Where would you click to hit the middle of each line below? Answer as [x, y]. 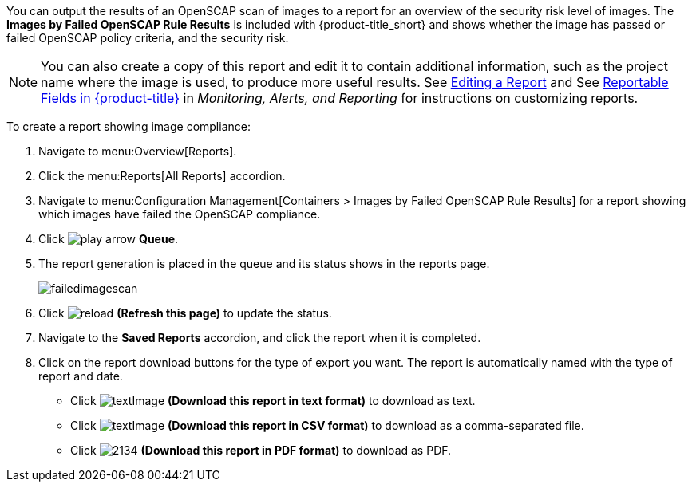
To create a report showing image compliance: [129, 126]
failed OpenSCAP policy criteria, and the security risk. [148, 38]
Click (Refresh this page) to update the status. [185, 313]
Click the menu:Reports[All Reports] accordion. [162, 176]
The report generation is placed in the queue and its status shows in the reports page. [264, 264]
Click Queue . [109, 239]
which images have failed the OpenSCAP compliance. [180, 214]
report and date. [81, 376]
